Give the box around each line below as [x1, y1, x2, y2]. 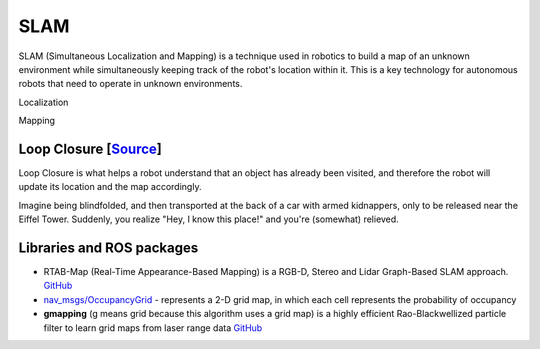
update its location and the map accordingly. [18, 181, 202, 193]
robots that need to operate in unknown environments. [18, 78, 243, 90]
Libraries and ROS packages [18, 240, 199, 256]
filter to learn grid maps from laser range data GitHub [43, 321, 263, 334]
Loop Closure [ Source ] [18, 140, 162, 157]
